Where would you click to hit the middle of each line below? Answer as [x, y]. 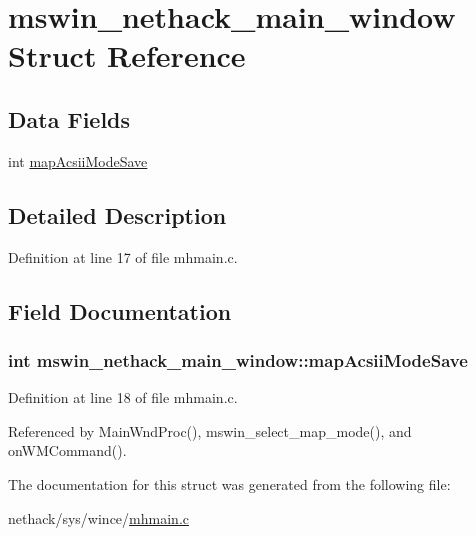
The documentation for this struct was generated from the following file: [229, 483]
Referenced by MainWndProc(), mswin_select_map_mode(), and [210, 430]
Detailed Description [117, 214]
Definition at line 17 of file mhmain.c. [123, 256]
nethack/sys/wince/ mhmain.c [98, 517]
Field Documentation [120, 310]
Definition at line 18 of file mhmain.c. [123, 397]
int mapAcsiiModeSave [78, 160]
